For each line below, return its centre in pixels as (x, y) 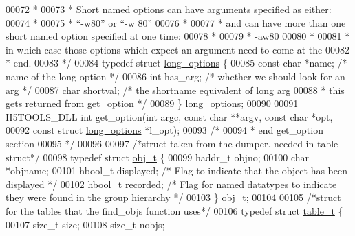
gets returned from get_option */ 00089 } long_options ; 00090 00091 (152, 103)
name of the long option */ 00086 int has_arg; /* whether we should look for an (175, 76)
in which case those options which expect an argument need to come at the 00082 (177, 49)
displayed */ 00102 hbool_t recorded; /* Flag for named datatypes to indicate (171, 184)
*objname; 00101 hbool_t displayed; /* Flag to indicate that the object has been (176, 170)
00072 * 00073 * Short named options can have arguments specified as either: (169, 9)
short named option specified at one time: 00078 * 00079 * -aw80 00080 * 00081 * (178, 36)
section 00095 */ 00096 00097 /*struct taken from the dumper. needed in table (172, 143)
